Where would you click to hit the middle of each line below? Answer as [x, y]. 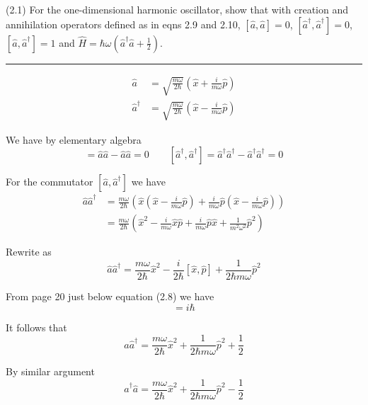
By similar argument [50, 371]
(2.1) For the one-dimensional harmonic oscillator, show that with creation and [177, 9]
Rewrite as [29, 252]
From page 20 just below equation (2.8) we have [110, 296]
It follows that [36, 327]
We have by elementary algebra [74, 139]
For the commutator [50, 182]
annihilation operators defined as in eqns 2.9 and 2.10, [123, 24]
